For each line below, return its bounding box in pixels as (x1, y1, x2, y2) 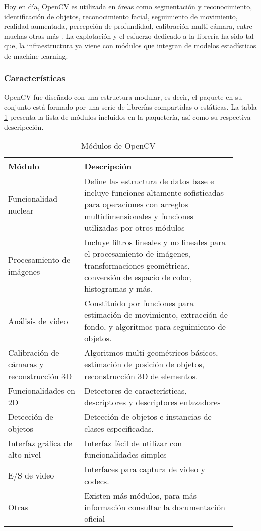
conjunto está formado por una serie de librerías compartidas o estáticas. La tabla (4, 101, 257, 112)
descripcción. (4, 121, 44, 132)
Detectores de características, (84, 385, 187, 397)
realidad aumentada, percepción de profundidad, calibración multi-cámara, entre (4, 21, 252, 31)
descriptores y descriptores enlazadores (84, 396, 221, 408)
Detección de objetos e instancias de (84, 411, 212, 423)
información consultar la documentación (84, 501, 225, 513)
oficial (84, 513, 105, 525)
